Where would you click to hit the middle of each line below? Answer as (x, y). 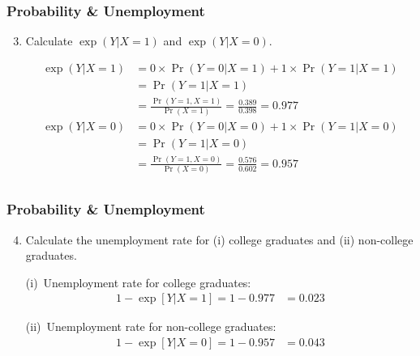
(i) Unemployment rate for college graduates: (138, 282)
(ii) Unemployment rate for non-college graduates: (151, 326)
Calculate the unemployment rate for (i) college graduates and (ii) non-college (219, 239)
